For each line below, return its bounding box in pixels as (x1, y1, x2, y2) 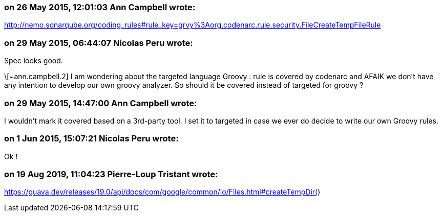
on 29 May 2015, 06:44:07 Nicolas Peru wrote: (4, 37, 193, 48)
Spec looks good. (4, 56, 63, 65)
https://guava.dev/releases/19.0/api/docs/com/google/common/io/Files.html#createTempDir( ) (4, 187, 321, 197)
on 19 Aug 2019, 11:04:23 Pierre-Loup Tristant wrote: (4, 169, 218, 179)
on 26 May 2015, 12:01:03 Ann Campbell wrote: (4, 2, 196, 12)
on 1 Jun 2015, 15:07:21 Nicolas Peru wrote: (4, 133, 179, 144)
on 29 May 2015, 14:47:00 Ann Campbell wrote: (4, 98, 197, 108)
